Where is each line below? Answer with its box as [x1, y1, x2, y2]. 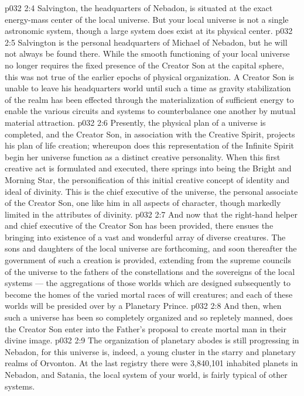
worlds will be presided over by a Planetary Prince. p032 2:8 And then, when [5, 299, 282, 312]
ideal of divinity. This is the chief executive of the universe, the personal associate [5, 185, 298, 197]
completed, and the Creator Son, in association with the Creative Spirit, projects [5, 128, 295, 140]
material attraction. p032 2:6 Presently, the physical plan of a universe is [5, 116, 266, 128]
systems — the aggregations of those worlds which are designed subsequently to [5, 277, 291, 289]
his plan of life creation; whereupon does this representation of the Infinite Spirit [5, 139, 295, 151]
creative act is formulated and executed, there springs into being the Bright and [5, 162, 292, 174]
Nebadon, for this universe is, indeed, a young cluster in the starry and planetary [5, 345, 296, 357]
